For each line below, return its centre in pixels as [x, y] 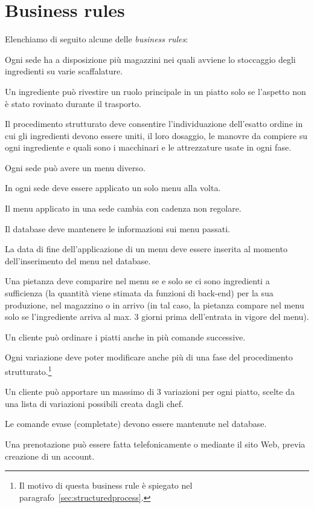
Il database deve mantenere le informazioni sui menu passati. [117, 228]
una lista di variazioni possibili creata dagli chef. [94, 403]
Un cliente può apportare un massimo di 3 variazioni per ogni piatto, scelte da [150, 392]
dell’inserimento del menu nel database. [78, 260]
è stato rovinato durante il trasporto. [73, 103]
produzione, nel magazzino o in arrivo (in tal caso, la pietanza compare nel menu [155, 304]
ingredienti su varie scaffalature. [64, 71]
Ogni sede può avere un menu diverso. [75, 167]
